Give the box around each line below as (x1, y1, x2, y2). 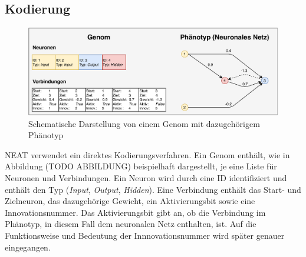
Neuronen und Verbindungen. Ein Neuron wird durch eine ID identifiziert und (5, 171, 287, 183)
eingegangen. (5, 241, 51, 253)
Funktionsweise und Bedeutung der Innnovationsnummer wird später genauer (5, 229, 285, 241)
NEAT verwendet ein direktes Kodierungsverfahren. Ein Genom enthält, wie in (5, 148, 290, 161)
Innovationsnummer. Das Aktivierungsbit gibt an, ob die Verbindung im (5, 206, 266, 218)
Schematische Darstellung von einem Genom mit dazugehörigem (28, 117, 260, 129)
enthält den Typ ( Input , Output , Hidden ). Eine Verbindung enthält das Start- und (5, 183, 301, 195)
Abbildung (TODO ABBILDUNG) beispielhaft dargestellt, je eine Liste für (5, 160, 277, 172)
